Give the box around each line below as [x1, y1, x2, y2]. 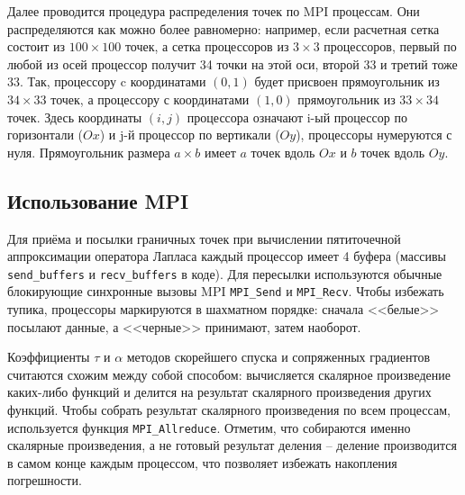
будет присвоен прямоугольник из [254, 72, 440, 91]
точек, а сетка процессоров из [124, 37, 289, 56]
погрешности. [7, 471, 82, 490]
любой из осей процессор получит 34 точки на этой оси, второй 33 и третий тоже [7, 54, 458, 73]
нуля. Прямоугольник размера [7, 142, 170, 161]
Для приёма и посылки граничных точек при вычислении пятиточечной [7, 229, 401, 247]
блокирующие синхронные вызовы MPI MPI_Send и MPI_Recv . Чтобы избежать [7, 282, 444, 301]
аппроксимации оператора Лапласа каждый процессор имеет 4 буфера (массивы [7, 247, 446, 265]
